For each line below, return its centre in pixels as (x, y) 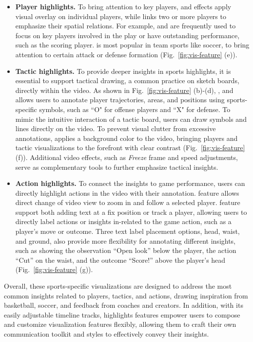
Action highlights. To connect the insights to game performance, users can (130, 183)
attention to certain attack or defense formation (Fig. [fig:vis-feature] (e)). (126, 54)
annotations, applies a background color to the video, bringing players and (126, 138)
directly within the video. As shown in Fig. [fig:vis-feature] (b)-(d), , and (124, 90)
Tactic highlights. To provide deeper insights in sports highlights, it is (123, 71)
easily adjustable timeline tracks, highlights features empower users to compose (122, 314)
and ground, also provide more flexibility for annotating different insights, (126, 240)
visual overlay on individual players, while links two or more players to (121, 16)
